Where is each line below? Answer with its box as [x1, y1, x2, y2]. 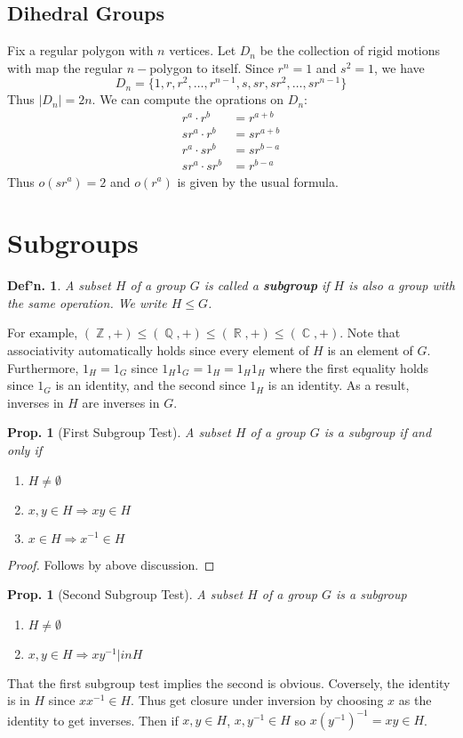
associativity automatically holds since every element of [7, 341, 309, 359]
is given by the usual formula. [177, 172, 339, 191]
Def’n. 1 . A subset [7, 276, 111, 295]
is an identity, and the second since [55, 376, 246, 394]
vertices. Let [169, 41, 236, 60]
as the [398, 691, 432, 710]
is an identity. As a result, [267, 376, 410, 394]
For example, [7, 323, 78, 342]
